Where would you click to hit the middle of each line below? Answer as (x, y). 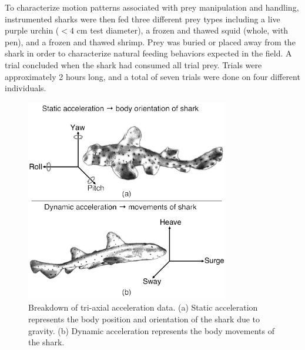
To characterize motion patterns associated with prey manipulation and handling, (152, 7)
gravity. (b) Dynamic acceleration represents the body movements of (152, 330)
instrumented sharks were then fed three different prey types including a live (143, 19)
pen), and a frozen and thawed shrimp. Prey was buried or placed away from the (150, 41)
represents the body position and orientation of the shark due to (144, 319)
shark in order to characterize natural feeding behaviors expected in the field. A (148, 53)
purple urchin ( (32, 30)
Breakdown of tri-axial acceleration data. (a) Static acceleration (143, 307)
